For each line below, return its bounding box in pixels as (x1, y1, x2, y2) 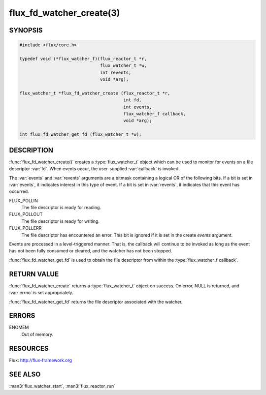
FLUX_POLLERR (9, 225, 42, 231)
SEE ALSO (9, 370, 41, 378)
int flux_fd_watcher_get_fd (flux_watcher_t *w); (19, 132, 142, 137)
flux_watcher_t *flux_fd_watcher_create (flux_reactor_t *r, (19, 90, 170, 96)
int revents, (100, 69, 132, 75)
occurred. (9, 188, 29, 194)
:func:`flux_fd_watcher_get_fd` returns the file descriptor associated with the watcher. (9, 299, 183, 304)
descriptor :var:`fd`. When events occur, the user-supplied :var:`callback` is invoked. (9, 166, 180, 172)
